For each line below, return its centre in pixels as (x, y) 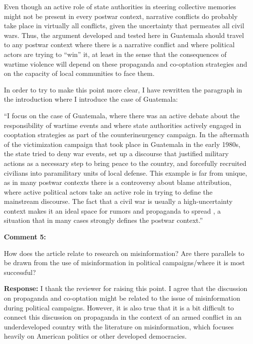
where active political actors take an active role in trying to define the (108, 191)
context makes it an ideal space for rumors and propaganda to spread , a (112, 210)
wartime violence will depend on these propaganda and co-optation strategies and (126, 63)
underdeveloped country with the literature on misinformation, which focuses (119, 326)
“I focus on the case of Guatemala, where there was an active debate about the (122, 115)
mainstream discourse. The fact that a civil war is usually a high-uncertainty (118, 201)
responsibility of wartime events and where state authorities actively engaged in (123, 125)
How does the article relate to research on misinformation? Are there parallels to (124, 253)
